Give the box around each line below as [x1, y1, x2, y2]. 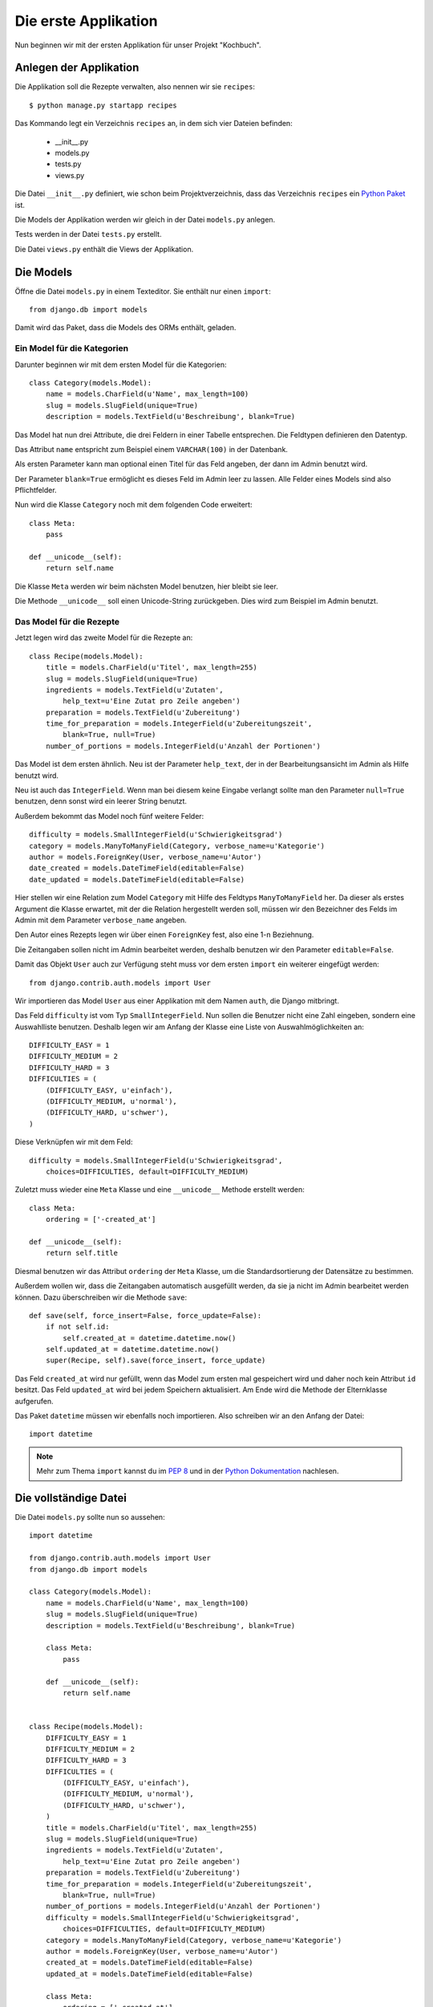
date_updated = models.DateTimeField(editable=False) [29, 875, 245, 884]
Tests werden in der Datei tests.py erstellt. [14, 230, 162, 239]
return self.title [45, 1248, 119, 1258]
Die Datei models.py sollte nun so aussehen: [14, 1512, 165, 1522]
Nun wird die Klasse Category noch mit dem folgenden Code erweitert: [14, 500, 253, 510]
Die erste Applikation [14, 12, 158, 30]
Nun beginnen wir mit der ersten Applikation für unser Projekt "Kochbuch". [14, 40, 261, 50]
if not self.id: [45, 1322, 110, 1332]
